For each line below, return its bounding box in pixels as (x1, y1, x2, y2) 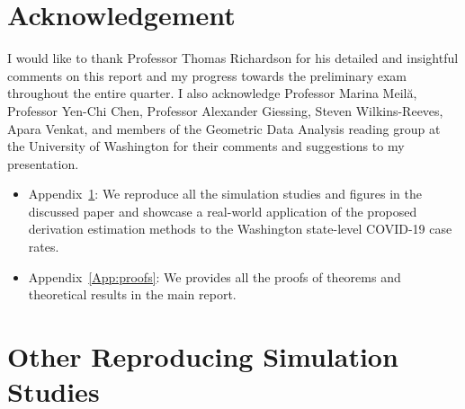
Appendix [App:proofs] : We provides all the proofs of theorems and (28, 267, 401, 286)
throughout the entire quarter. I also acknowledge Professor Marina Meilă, (7, 84, 417, 102)
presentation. (7, 154, 79, 173)
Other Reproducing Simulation (7, 338, 398, 375)
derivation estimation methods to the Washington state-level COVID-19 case (28, 219, 452, 238)
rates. (28, 237, 59, 256)
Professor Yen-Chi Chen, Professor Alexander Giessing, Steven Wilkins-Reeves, (7, 101, 443, 120)
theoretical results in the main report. (28, 285, 237, 304)
